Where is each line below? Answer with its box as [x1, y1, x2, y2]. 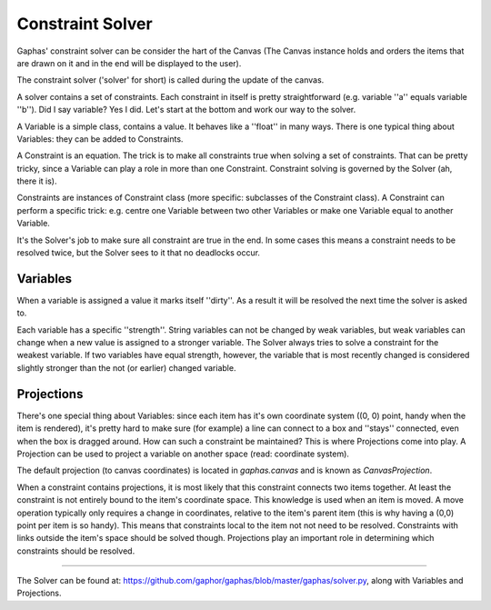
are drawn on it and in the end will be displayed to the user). [16, 57, 242, 68]
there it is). [16, 175, 57, 186]
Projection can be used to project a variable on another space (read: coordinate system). [16, 448, 350, 459]
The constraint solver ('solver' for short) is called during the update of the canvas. [16, 75, 325, 85]
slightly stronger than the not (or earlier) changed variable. [16, 362, 236, 373]
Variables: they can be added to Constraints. [16, 133, 184, 145]
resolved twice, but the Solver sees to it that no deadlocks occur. [16, 247, 261, 258]
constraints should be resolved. [16, 545, 135, 556]
